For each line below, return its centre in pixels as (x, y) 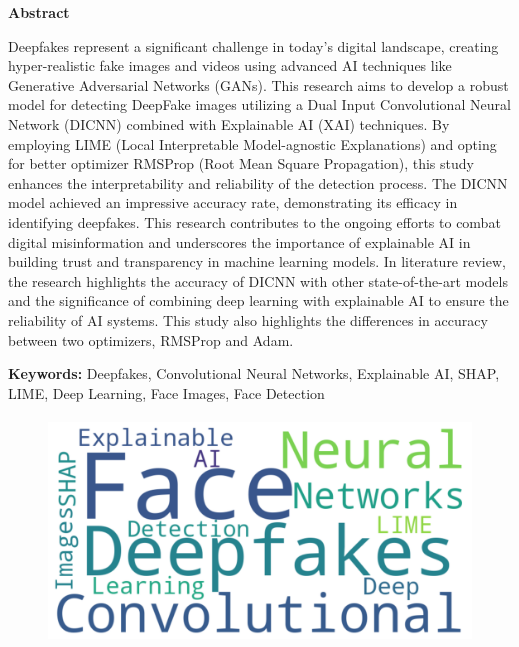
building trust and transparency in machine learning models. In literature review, (257, 261)
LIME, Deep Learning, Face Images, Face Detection (166, 392)
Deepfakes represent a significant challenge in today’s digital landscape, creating (253, 45)
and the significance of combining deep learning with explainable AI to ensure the (258, 300)
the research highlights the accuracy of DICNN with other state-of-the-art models (258, 280)
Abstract (39, 12)
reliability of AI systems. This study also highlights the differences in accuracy (248, 319)
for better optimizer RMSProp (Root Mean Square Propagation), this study (241, 163)
